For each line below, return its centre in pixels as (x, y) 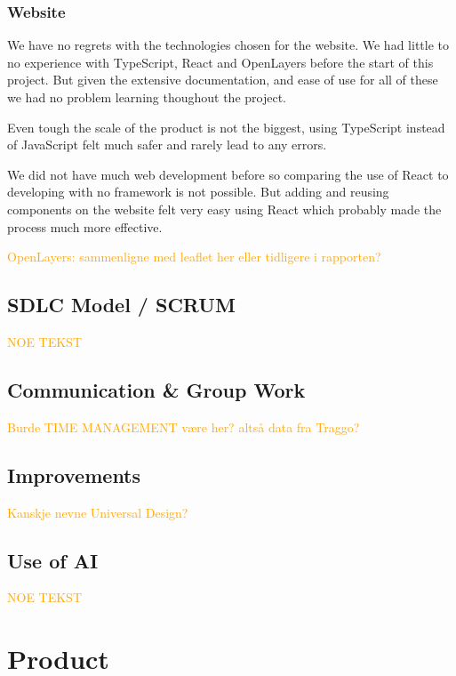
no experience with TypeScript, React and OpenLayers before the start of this (220, 62)
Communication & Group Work (156, 389)
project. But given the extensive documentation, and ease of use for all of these (223, 80)
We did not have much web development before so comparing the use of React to (228, 174)
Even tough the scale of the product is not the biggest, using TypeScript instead (226, 127)
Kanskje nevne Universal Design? (98, 512)
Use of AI (53, 560)
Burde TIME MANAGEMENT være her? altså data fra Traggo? (184, 427)
